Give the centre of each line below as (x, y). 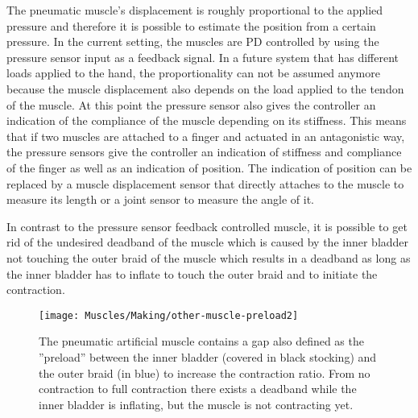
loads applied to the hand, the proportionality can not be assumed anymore (193, 73)
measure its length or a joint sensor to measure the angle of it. (161, 199)
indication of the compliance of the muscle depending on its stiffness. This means (207, 120)
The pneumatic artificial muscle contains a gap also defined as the (201, 341)
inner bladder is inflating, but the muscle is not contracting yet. (196, 404)
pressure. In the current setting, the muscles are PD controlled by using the (193, 41)
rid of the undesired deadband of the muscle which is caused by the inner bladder (208, 242)
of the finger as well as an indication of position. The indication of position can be (209, 167)
